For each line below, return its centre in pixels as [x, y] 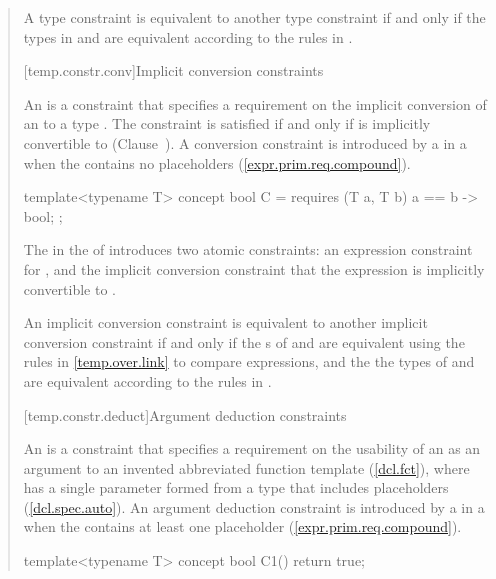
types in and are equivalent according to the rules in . [188, 36]
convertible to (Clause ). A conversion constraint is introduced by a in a [245, 142]
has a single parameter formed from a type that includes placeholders [236, 487]
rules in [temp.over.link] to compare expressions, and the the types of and [249, 361]
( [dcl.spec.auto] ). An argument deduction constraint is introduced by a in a [254, 506]
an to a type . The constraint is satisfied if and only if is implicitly [227, 123]
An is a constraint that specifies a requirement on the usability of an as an [252, 448]
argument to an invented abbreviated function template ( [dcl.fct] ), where [246, 467]
